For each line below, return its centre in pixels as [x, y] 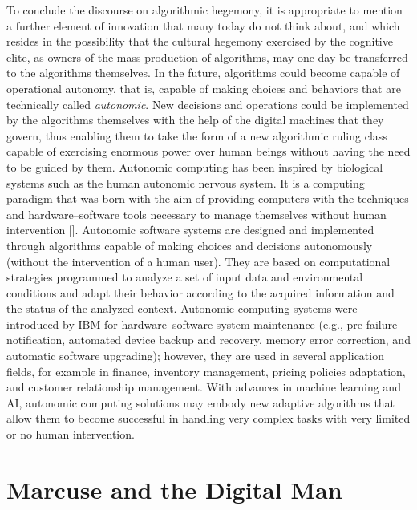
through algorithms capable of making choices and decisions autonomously [190, 245]
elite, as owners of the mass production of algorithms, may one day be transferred [207, 57]
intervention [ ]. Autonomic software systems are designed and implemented [190, 230]
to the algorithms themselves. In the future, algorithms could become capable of [203, 73]
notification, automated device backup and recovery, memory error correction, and [208, 340]
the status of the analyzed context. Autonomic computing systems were [182, 308]
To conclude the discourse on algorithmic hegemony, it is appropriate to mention [204, 10]
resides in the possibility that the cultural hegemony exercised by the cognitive [200, 41]
